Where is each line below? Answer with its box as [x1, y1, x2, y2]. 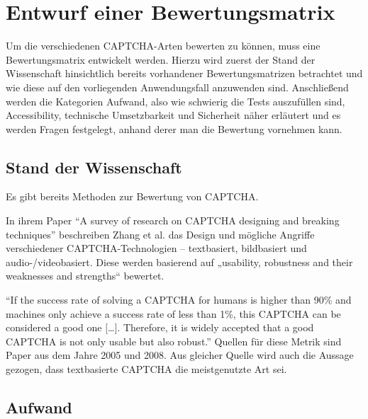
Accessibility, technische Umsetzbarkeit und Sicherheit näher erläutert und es [6, 108, 341, 122]
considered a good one [6, 320, 102, 335]
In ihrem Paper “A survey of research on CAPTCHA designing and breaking [6, 213, 340, 228]
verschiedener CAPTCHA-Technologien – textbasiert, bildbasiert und [6, 241, 307, 256]
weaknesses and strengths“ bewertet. [6, 268, 165, 283]
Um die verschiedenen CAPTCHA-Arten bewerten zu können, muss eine [6, 38, 320, 53]
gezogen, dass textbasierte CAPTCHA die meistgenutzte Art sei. [6, 362, 287, 377]
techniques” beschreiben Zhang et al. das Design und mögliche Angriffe [6, 226, 315, 241]
